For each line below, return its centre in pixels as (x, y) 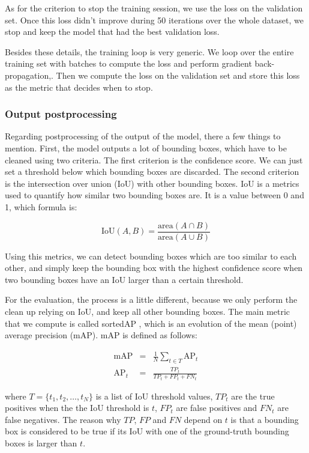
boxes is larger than (41, 442)
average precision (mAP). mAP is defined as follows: (101, 335)
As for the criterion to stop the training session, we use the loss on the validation (154, 8)
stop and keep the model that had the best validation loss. (112, 32)
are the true (253, 396)
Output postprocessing (61, 114)
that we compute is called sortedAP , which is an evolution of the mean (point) (151, 323)
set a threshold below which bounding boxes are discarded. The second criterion (152, 172)
